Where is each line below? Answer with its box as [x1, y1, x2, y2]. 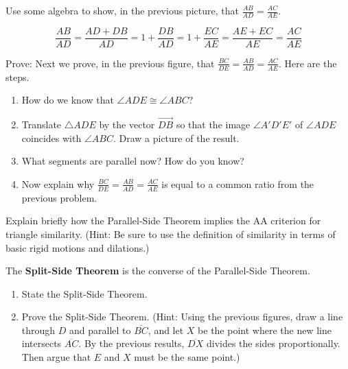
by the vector [99, 117, 155, 132]
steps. [5, 69, 30, 84]
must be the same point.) [134, 350, 240, 364]
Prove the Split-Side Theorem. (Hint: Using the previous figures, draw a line [21, 309, 343, 324]
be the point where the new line [198, 322, 332, 337]
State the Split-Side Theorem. [21, 286, 148, 300]
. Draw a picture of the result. [113, 130, 240, 145]
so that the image [176, 117, 251, 132]
